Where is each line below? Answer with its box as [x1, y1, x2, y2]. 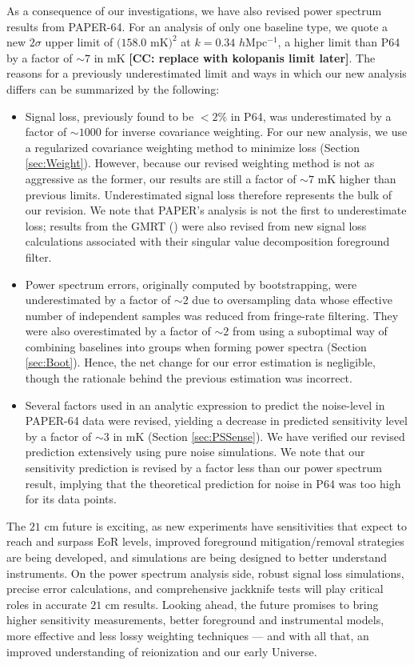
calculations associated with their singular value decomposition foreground [25, 233, 390, 250]
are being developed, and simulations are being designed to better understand [6, 549, 388, 565]
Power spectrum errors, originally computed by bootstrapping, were [25, 275, 357, 292]
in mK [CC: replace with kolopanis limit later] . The [94, 49, 376, 66]
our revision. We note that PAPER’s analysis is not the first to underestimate [25, 202, 407, 218]
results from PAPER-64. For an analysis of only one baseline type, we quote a [6, 18, 388, 34]
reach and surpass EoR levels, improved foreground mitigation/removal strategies [6, 533, 404, 550]
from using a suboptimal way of [232, 322, 388, 339]
